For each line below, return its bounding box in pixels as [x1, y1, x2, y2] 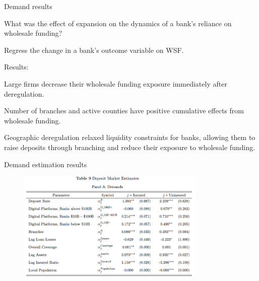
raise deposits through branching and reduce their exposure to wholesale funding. [4, 142, 255, 152]
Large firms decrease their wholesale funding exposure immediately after [4, 78, 227, 89]
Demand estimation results [4, 159, 87, 169]
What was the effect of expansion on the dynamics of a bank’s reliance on [4, 18, 232, 28]
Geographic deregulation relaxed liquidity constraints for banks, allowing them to [4, 132, 255, 143]
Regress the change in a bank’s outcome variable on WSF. [4, 44, 184, 55]
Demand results [4, 1, 52, 11]
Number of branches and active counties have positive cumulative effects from [4, 105, 244, 116]
